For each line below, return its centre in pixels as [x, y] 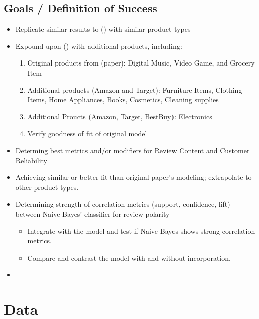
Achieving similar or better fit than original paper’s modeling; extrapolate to [134, 177]
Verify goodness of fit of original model [87, 133]
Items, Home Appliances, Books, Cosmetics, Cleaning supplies [123, 100]
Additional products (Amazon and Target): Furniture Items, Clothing [135, 89]
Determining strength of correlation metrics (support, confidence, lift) [123, 204]
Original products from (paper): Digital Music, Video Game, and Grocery [141, 63]
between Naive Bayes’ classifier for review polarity [93, 213]
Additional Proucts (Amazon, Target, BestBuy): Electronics [120, 116]
